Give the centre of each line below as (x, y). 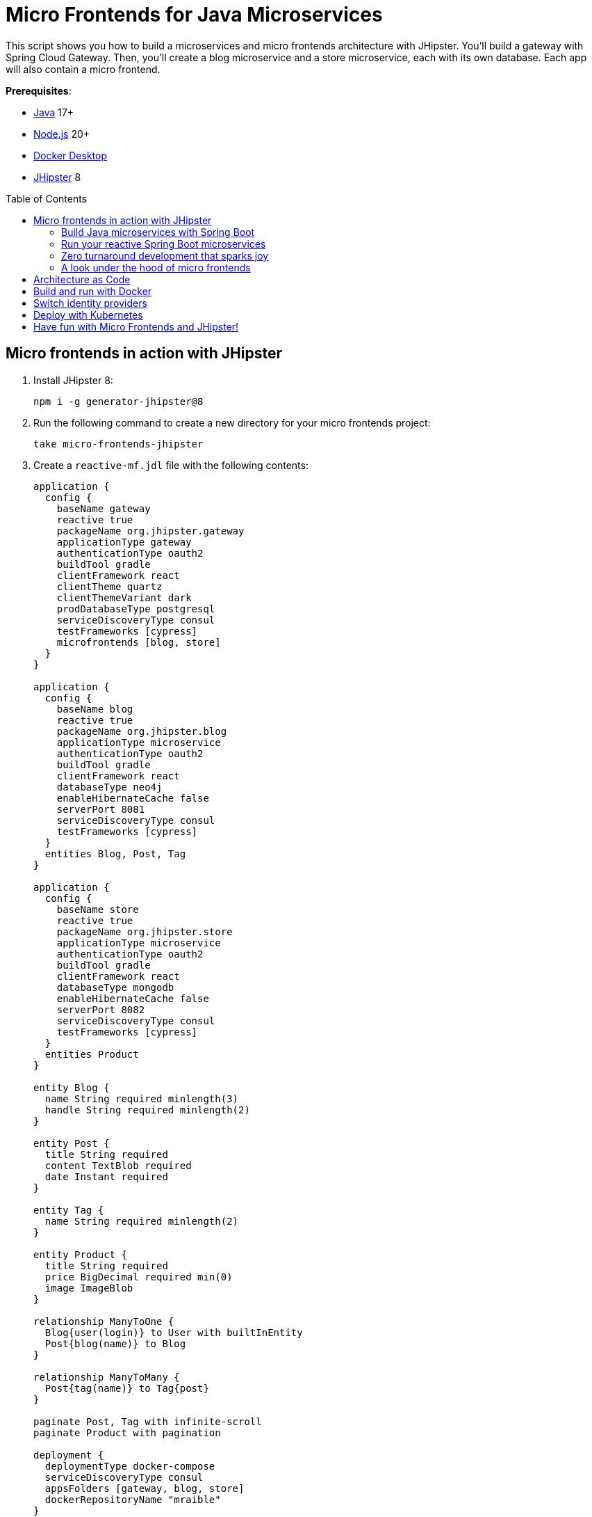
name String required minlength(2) (142, 1221)
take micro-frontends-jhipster (118, 444)
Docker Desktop (70, 155)
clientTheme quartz (109, 586)
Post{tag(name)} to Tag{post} (127, 1388)
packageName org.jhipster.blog (142, 731)
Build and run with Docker (93, 291)
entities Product (92, 1054)
